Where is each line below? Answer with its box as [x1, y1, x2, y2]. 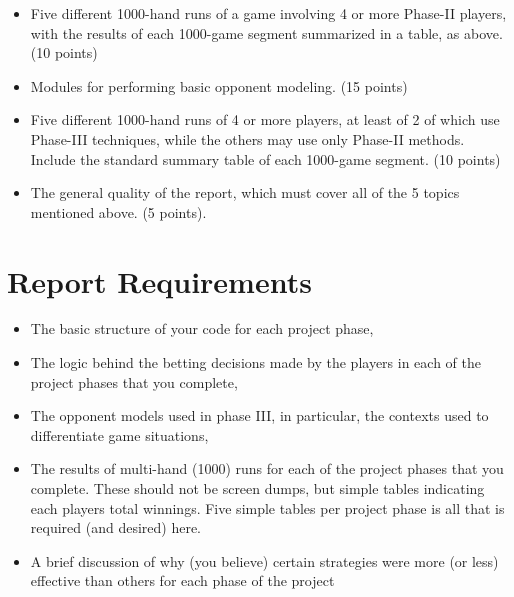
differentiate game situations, [30, 424, 209, 445]
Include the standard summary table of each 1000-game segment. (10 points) [30, 148, 501, 169]
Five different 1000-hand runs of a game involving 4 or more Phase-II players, [30, 3, 507, 23]
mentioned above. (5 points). [30, 201, 207, 222]
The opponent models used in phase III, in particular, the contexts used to [30, 405, 489, 426]
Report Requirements [7, 260, 312, 301]
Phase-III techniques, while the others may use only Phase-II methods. [30, 128, 465, 149]
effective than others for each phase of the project [30, 570, 335, 591]
